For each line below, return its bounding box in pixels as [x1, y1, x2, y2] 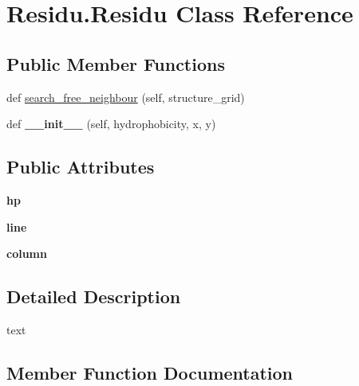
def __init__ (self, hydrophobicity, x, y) [6, 115, 216, 132]
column [6, 245, 47, 262]
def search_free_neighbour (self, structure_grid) [6, 88, 245, 105]
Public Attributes [6, 154, 155, 179]
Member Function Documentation [6, 360, 294, 384]
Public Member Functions [6, 51, 225, 76]
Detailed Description [6, 284, 181, 309]
